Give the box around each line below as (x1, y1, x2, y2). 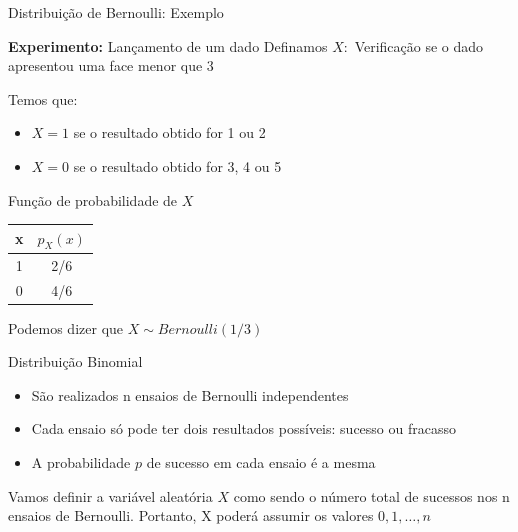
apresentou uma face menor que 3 (8, 55, 214, 76)
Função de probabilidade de (8, 189, 178, 210)
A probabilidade (31, 452, 131, 473)
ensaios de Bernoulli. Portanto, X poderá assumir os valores (8, 505, 374, 526)
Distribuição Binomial (8, 351, 143, 372)
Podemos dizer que (8, 317, 124, 338)
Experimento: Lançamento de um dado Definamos (8, 35, 328, 56)
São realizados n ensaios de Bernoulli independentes (31, 384, 349, 405)
